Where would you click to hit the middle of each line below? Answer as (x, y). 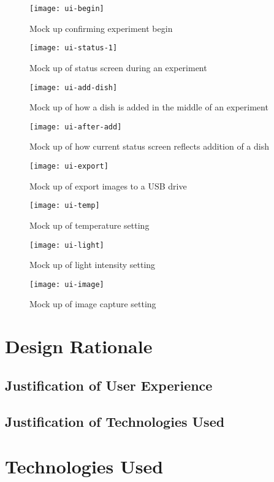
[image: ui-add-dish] (74, 87)
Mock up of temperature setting (89, 225)
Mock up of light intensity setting (93, 265)
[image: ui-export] (69, 166)
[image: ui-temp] (65, 206)
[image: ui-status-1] (74, 48)
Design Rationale (79, 346)
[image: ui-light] (67, 245)
